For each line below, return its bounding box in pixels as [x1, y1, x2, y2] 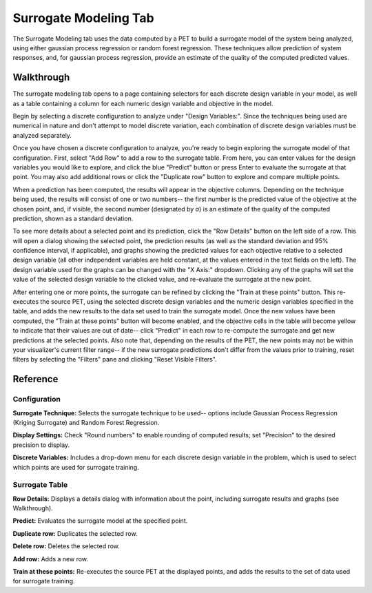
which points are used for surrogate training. [12, 463, 139, 471]
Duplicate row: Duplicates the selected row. [12, 529, 138, 537]
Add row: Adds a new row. [12, 554, 89, 563]
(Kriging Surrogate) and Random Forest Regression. [12, 418, 160, 426]
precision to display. [12, 441, 70, 449]
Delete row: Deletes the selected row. [12, 542, 121, 550]
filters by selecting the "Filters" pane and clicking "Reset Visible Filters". [12, 355, 217, 364]
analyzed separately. [12, 131, 72, 139]
